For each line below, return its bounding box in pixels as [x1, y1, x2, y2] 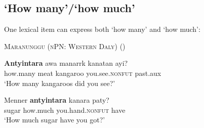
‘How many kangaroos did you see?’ [4, 77, 115, 88]
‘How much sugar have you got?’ [4, 114, 105, 125]
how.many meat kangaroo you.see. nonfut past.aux [4, 67, 161, 78]
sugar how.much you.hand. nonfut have [4, 104, 126, 115]
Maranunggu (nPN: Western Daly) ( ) [4, 40, 126, 51]
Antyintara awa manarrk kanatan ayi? [4, 58, 128, 68]
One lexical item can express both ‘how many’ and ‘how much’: [4, 24, 200, 34]
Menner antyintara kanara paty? [4, 95, 109, 105]
